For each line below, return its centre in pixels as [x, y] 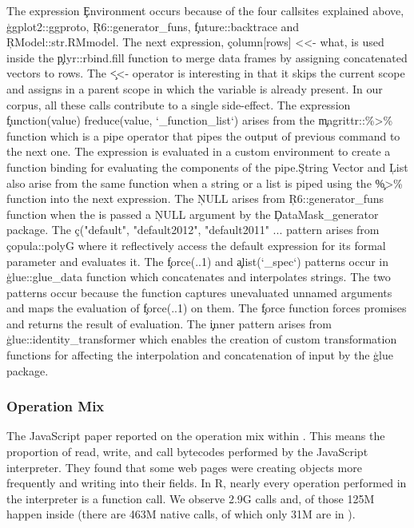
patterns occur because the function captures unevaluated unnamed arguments [199, 292]
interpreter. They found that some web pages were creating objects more [184, 467]
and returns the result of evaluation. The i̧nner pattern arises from [169, 323]
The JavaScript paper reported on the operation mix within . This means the [196, 436]
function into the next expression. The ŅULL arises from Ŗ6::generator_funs [195, 198]
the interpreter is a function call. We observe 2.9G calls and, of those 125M [191, 498]
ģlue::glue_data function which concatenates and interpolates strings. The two [199, 277]
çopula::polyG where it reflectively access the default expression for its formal [196, 245]
